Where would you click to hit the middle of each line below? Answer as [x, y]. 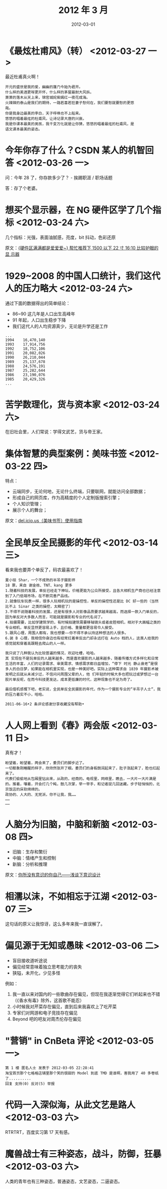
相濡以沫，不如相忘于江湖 [57, 897]
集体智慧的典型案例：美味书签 [66, 454]
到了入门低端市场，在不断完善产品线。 [38, 596]
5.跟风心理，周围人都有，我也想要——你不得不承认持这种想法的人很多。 [67, 633]
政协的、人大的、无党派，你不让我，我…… [41, 795]
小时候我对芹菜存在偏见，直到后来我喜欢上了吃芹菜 [64, 1007]
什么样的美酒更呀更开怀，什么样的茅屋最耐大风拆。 [50, 92]
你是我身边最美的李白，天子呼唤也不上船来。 [44, 113]
